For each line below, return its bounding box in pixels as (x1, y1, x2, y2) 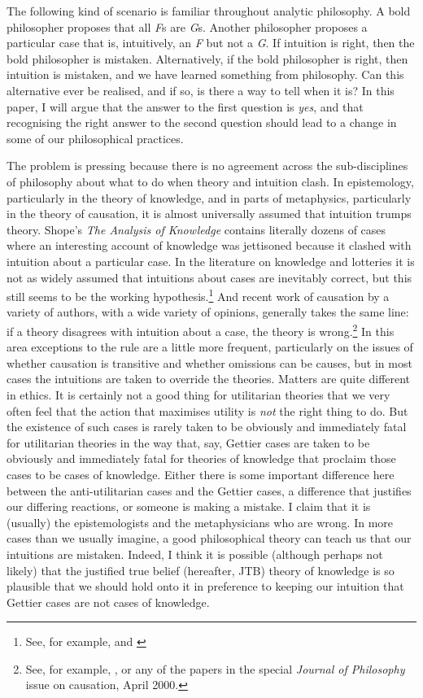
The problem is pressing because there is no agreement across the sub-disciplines (7, 157, 408, 174)
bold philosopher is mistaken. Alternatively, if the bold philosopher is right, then (7, 50, 408, 67)
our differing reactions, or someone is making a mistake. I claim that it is (7, 498, 371, 515)
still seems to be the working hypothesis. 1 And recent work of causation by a (7, 286, 390, 304)
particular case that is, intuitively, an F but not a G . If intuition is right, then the (7, 34, 415, 51)
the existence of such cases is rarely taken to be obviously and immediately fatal (7, 418, 407, 435)
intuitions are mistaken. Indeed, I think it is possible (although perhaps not (7, 545, 383, 562)
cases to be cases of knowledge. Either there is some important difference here (7, 465, 395, 482)
